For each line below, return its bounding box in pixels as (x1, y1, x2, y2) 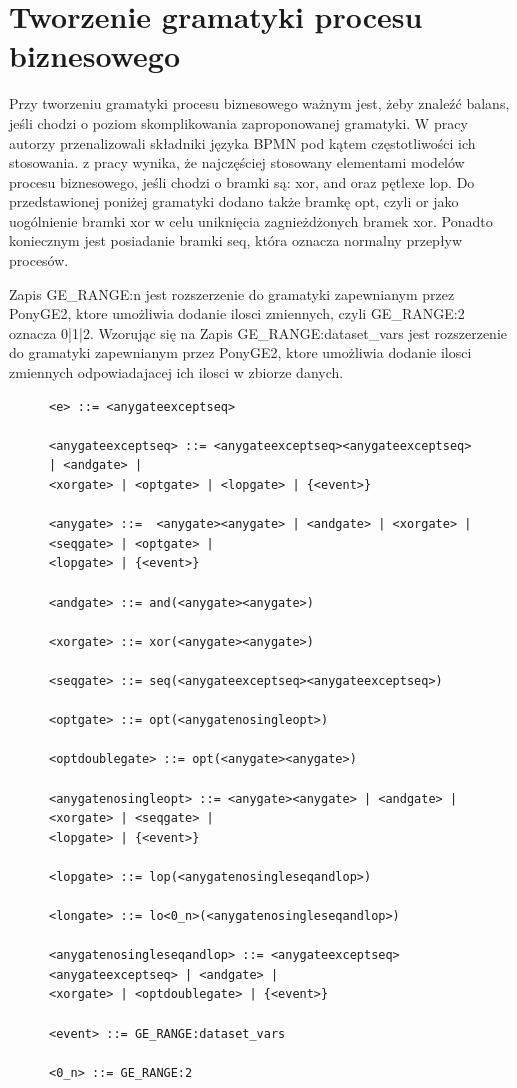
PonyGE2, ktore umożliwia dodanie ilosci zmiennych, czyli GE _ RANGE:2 (9, 303, 465, 324)
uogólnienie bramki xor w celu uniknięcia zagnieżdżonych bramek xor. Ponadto (9, 210, 493, 231)
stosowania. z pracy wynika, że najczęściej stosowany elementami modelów (9, 152, 465, 173)
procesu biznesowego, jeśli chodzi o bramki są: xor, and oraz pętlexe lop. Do (9, 171, 475, 192)
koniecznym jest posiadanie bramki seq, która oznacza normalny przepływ (9, 230, 463, 251)
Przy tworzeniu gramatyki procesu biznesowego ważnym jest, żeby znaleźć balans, (9, 93, 510, 114)
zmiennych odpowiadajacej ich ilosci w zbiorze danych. (9, 362, 344, 383)
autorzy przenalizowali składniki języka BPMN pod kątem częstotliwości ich (9, 132, 476, 153)
